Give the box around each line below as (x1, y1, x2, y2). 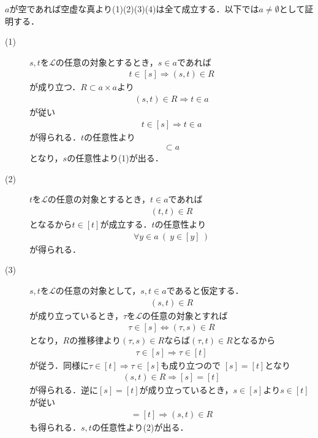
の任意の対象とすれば (142, 309, 228, 321)
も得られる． (29, 420, 81, 433)
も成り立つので (161, 358, 221, 371)
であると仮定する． (166, 283, 244, 296)
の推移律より (69, 334, 121, 347)
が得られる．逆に (29, 383, 98, 396)
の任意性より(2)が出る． (91, 420, 189, 433)
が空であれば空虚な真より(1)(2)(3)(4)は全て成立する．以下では (9, 2, 259, 15)
